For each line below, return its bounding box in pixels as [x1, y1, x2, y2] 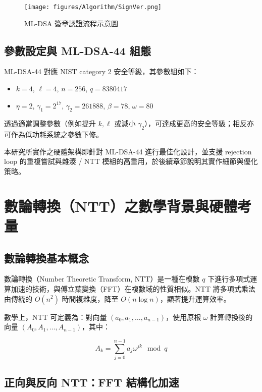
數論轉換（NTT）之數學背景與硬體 [4, 195, 238, 216]
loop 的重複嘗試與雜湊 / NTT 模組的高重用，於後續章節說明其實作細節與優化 [4, 156, 258, 166]
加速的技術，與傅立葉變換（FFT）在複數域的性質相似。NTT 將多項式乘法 [11, 283, 255, 294]
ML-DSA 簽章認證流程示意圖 [24, 18, 118, 28]
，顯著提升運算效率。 [160, 293, 231, 304]
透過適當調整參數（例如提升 [4, 118, 96, 129]
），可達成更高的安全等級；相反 [144, 118, 247, 129]
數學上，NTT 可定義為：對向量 [4, 311, 107, 322]
